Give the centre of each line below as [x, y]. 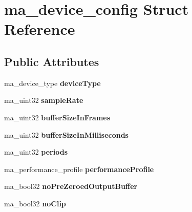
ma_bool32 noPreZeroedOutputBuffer [71, 186]
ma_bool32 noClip [35, 203]
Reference [40, 29]
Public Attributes [52, 61]
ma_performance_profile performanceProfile [79, 169]
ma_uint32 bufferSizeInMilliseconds [66, 134]
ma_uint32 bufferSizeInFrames [57, 117]
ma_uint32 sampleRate [44, 100]
